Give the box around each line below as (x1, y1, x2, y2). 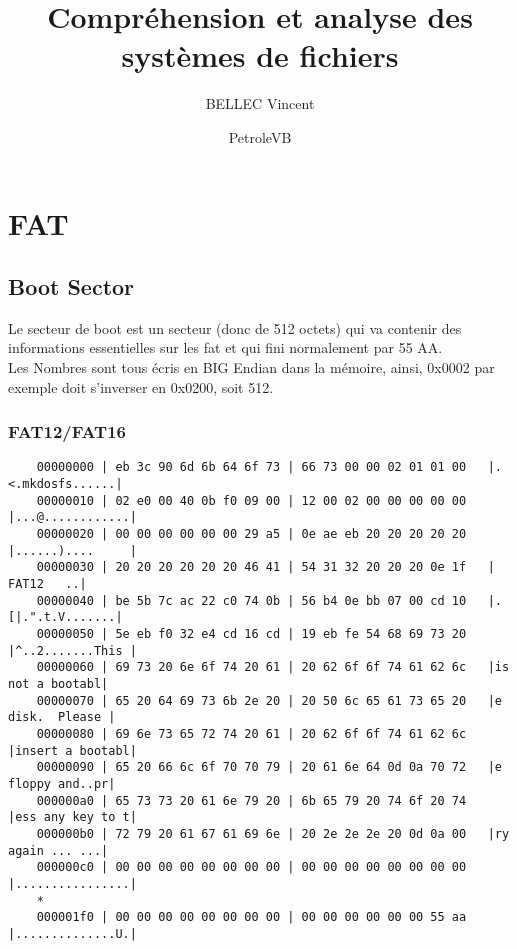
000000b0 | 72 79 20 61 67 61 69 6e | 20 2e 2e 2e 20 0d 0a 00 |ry (36, 826, 510, 841)
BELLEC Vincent (205, 93, 315, 114)
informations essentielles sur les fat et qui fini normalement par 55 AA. (8, 337, 443, 358)
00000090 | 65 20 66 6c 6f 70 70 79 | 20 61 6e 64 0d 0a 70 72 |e (36, 760, 502, 775)
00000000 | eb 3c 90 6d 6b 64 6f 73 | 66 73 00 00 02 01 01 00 (36, 460, 467, 475)
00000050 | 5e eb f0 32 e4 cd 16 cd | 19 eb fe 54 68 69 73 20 (36, 627, 467, 642)
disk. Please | (8, 710, 116, 725)
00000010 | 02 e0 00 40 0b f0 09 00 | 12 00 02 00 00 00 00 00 (36, 493, 467, 508)
